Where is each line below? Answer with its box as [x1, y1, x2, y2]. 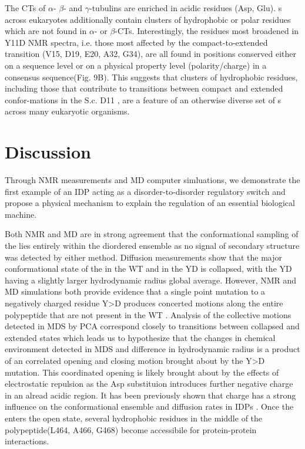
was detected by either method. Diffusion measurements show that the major [5, 251, 282, 263]
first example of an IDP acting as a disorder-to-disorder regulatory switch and [5, 185, 286, 197]
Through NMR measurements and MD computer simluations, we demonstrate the [5, 174, 300, 186]
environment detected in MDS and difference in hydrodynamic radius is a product [5, 343, 300, 355]
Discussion [5, 140, 91, 164]
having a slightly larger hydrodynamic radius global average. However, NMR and [5, 274, 297, 286]
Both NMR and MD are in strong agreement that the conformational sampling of [5, 228, 299, 240]
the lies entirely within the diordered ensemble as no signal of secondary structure [5, 239, 300, 252]
